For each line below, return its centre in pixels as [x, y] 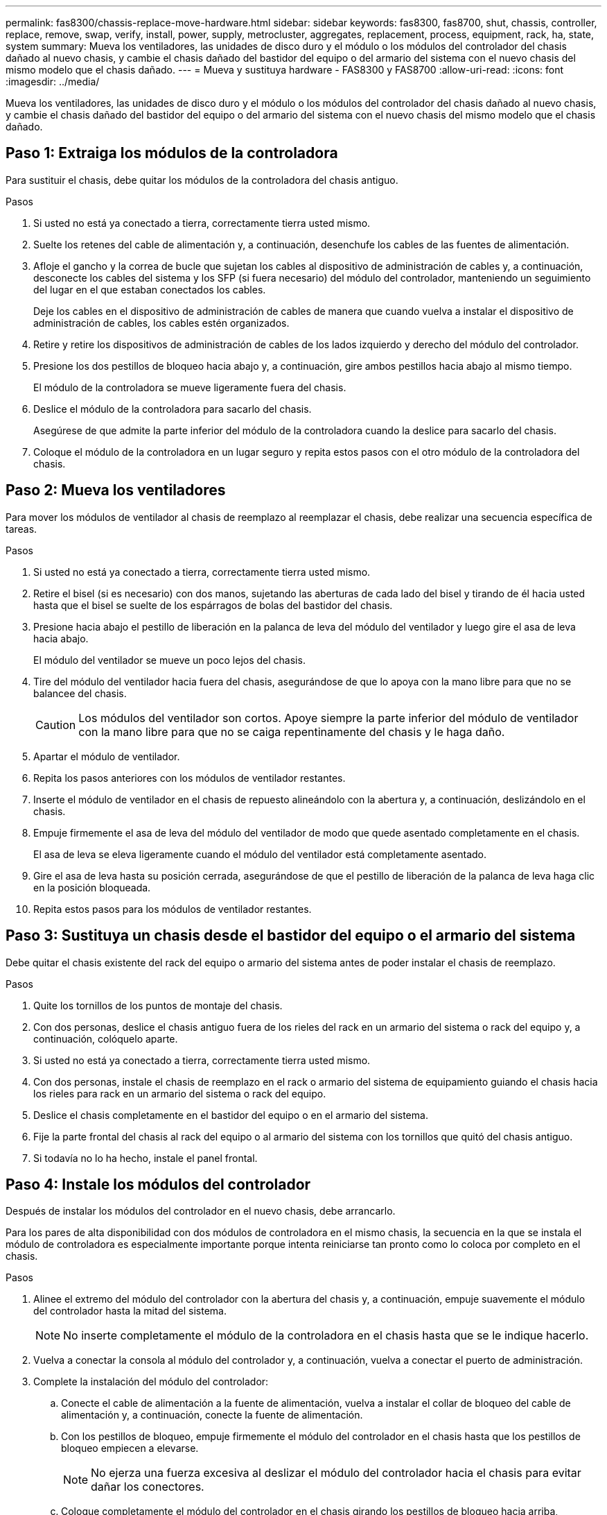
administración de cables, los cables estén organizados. [161, 323]
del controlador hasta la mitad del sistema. [130, 1311]
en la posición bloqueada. [92, 887]
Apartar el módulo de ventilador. [107, 756]
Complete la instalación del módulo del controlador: [151, 1382]
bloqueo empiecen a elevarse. [130, 1448]
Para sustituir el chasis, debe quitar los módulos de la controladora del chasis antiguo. [202, 180]
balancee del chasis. [80, 693]
